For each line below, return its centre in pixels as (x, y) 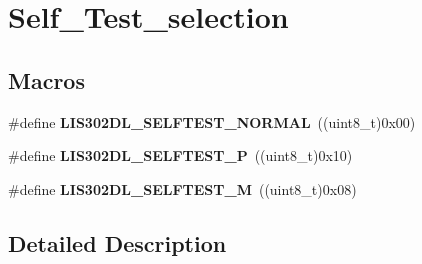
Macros (46, 79)
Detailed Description (117, 242)
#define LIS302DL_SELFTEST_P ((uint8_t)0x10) (180, 155)
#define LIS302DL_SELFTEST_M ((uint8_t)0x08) (182, 188)
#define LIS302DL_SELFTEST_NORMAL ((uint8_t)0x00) (212, 121)
